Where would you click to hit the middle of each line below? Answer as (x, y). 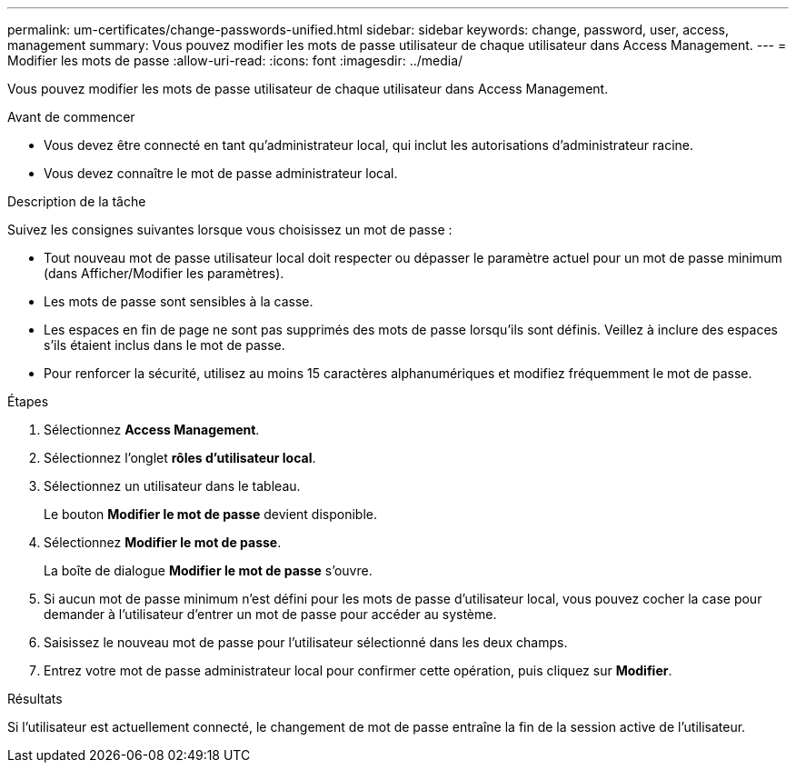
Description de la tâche (77, 201)
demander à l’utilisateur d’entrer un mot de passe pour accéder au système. (270, 614)
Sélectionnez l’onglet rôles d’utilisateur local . (180, 458)
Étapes (28, 401)
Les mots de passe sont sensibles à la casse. (179, 301)
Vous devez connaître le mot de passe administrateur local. (221, 173)
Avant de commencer (71, 117)
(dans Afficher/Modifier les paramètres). (164, 273)
